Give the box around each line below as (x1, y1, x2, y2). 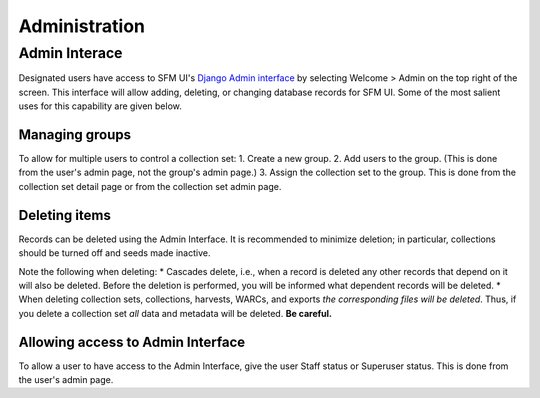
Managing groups (18, 126, 132, 143)
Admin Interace (18, 44, 123, 62)
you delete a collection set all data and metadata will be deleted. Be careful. (18, 307, 333, 319)
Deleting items (18, 206, 112, 224)
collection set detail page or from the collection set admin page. (18, 180, 282, 192)
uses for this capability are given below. (18, 100, 182, 112)
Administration (18, 15, 145, 37)
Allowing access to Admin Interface (18, 333, 246, 350)
